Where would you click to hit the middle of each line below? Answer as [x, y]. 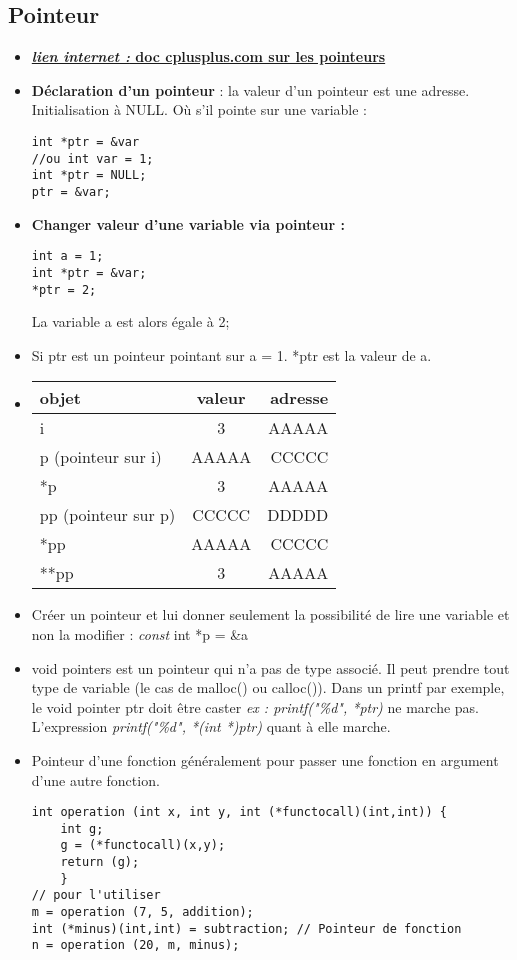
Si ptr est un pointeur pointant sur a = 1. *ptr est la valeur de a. [231, 354]
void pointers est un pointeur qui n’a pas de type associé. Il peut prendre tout [270, 667]
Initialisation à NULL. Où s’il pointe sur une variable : [199, 109]
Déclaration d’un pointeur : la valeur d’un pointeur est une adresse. [250, 89]
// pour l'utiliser [96, 895]
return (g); [100, 862]
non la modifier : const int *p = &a [140, 633]
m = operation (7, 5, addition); [142, 912]
